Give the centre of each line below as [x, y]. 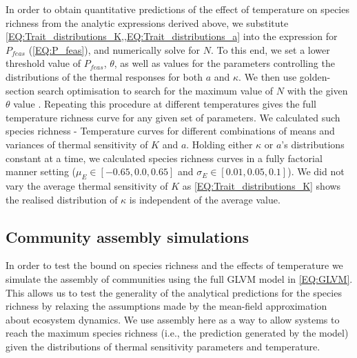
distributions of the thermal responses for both [104, 76]
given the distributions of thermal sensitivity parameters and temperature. [163, 346]
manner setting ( [41, 171]
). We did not [316, 171]
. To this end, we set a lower [270, 49]
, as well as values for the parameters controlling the [224, 63]
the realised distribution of [62, 199]
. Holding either [220, 144]
